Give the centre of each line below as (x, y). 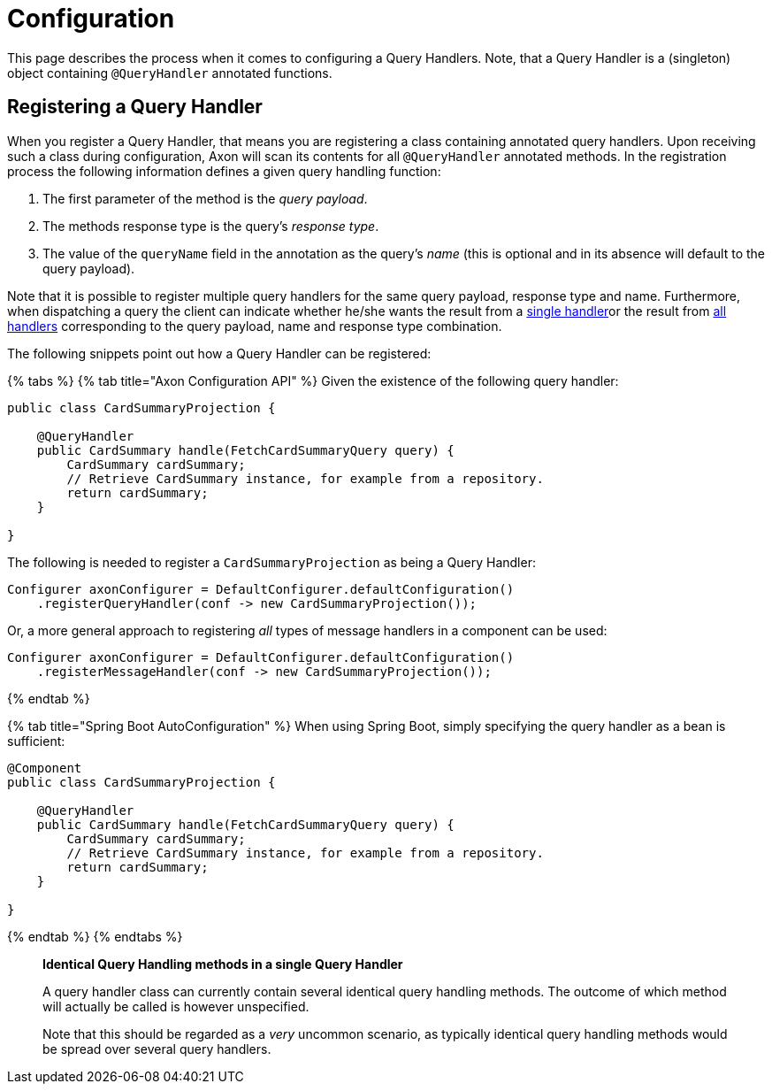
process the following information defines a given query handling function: (224, 171)
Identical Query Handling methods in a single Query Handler (223, 964)
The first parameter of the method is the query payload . (205, 198)
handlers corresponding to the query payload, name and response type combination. (255, 326)
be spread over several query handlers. (157, 1049)
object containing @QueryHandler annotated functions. (170, 73)
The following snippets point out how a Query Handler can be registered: (219, 353)
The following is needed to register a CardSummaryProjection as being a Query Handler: (271, 562)
